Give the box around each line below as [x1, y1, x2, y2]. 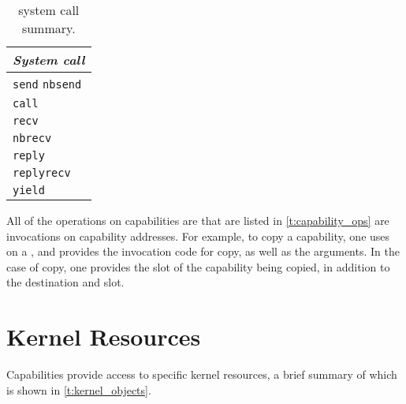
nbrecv [13, 132, 52, 144]
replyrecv [13, 166, 71, 179]
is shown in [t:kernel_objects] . [6, 381, 151, 398]
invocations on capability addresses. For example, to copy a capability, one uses [6, 227, 390, 244]
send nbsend [13, 78, 82, 91]
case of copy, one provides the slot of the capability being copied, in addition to [6, 258, 390, 275]
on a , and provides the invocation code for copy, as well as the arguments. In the [6, 243, 400, 260]
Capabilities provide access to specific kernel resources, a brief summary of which [6, 366, 397, 383]
